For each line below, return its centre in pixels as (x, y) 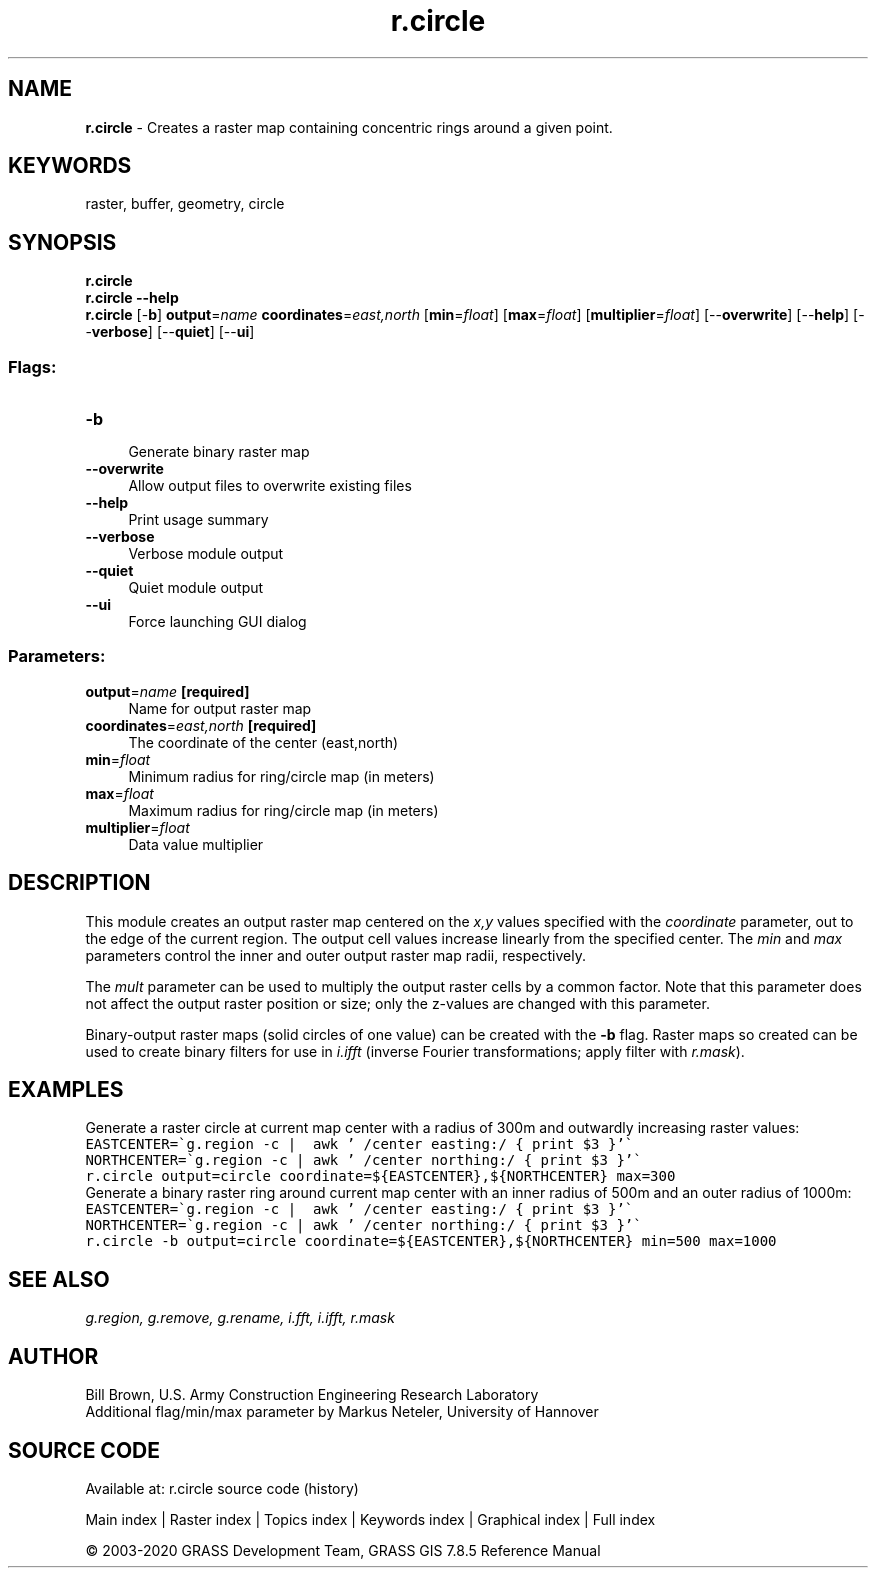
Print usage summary (198, 520)
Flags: (32, 366)
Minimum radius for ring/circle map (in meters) (281, 776)
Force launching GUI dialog (217, 622)
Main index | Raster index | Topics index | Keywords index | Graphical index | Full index (370, 1519)
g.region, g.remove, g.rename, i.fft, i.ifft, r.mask (240, 1318)
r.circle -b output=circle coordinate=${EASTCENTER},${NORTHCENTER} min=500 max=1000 (431, 1241)
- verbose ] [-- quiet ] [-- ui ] (170, 332)
